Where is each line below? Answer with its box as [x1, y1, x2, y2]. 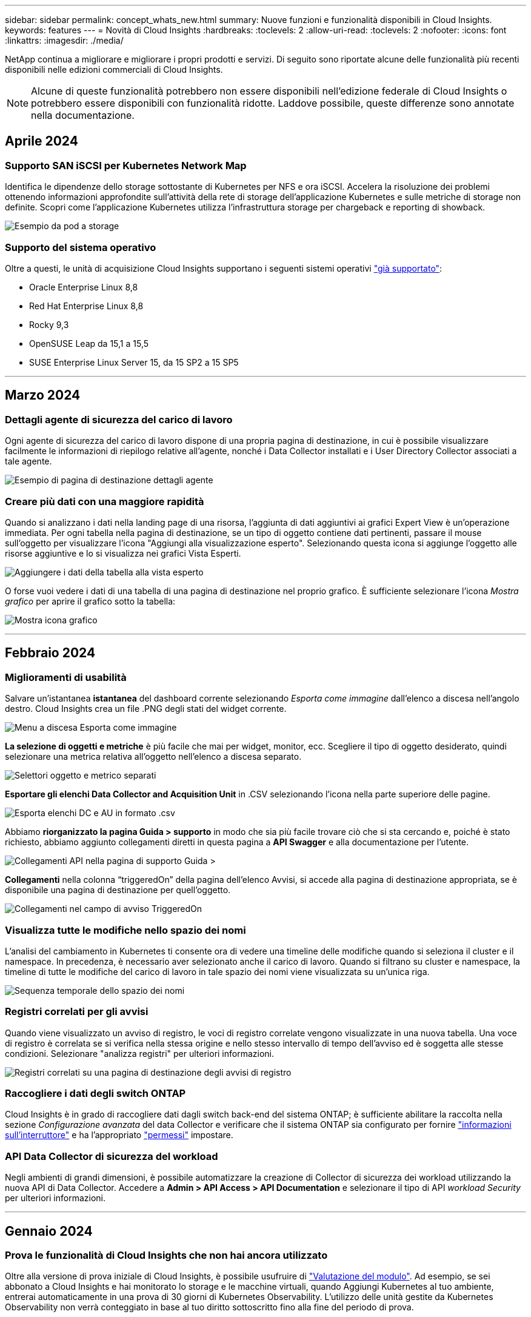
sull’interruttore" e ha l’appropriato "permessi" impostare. [5, 1130, 233, 1141]
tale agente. [5, 456, 52, 467]
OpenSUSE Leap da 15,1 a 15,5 [29, 338, 149, 349]
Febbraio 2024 [5, 645, 96, 661]
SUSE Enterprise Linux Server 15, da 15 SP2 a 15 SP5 [29, 357, 239, 367]
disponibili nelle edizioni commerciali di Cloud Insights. [5, 64, 223, 75]
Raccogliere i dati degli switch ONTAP [5, 1087, 186, 1100]
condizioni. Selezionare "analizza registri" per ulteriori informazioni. [5, 1048, 275, 1059]
